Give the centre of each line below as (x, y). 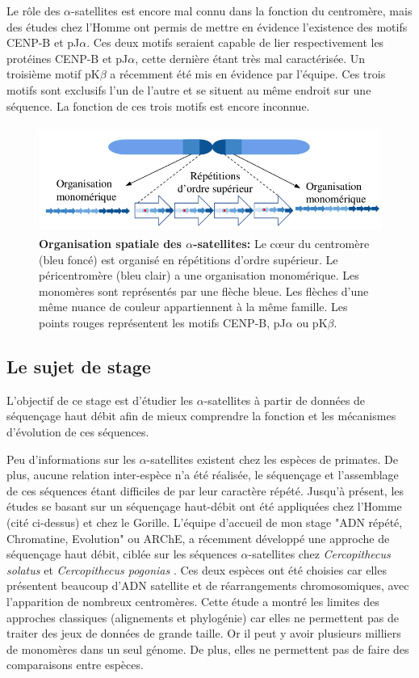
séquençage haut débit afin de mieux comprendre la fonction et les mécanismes (201, 416)
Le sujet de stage (79, 366)
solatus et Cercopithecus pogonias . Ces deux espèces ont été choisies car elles (197, 569)
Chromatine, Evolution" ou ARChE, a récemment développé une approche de (198, 538)
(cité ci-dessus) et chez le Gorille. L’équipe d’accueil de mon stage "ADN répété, (205, 522)
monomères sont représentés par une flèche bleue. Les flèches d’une (204, 291)
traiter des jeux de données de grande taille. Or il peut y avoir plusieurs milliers (204, 633)
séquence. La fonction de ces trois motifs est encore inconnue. (158, 105)
